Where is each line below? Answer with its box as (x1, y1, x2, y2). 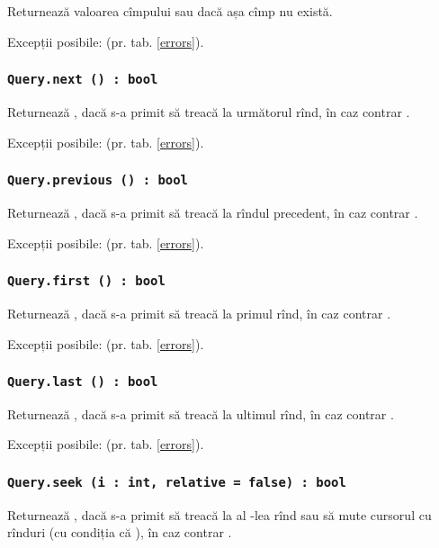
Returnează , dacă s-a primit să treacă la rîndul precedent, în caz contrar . (7, 202, 418, 221)
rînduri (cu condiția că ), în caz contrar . (7, 523, 232, 542)
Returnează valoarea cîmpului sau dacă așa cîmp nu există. (7, 2, 333, 20)
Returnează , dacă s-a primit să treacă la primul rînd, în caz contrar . (7, 303, 391, 322)
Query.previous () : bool (7, 173, 188, 188)
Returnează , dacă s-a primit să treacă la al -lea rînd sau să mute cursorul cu (7, 505, 432, 524)
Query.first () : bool (7, 274, 166, 289)
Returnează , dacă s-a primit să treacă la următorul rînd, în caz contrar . (7, 102, 410, 121)
